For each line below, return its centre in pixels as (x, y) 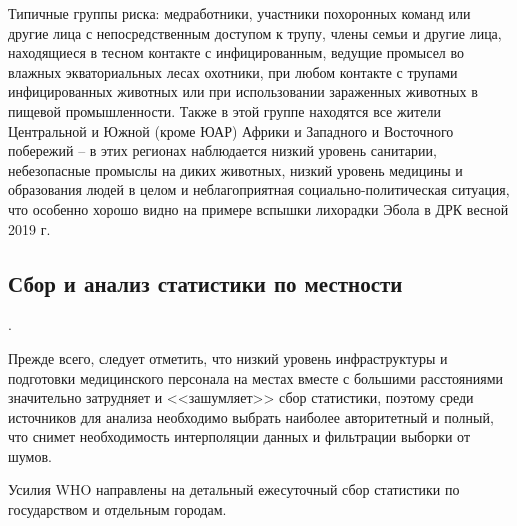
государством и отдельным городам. (117, 509)
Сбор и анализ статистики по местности (205, 282)
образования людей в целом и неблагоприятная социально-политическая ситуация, (259, 189)
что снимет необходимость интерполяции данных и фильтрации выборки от (239, 436)
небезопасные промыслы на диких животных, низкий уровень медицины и (235, 169)
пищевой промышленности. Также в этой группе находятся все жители (224, 110)
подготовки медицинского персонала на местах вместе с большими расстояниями (256, 377)
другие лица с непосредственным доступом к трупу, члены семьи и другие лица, (255, 32)
